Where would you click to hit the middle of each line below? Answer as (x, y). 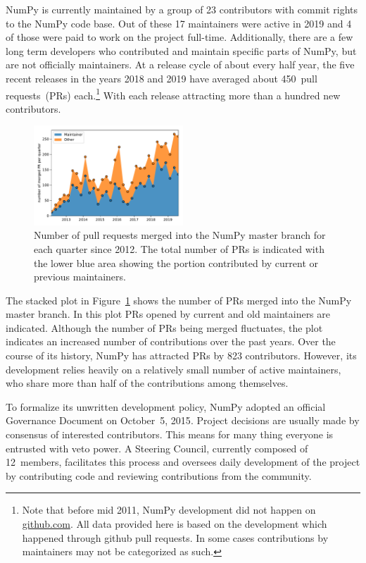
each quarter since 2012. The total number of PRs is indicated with (179, 248)
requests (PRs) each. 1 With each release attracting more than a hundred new (173, 94)
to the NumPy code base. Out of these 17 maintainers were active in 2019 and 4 (179, 23)
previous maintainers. (80, 277)
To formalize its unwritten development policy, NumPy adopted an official (166, 406)
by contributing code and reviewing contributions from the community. (159, 475)
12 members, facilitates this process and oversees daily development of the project (183, 462)
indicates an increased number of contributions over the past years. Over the (171, 341)
